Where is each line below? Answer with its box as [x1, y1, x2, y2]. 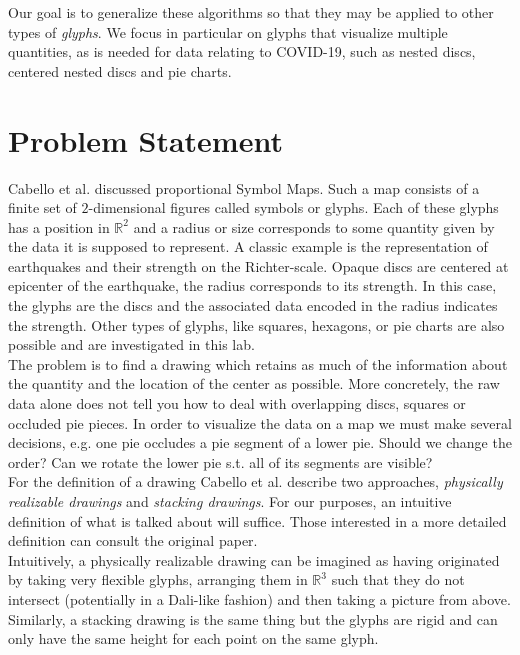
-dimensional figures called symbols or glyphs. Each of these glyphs [88, 197, 499, 218]
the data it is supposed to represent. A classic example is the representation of [8, 236, 488, 257]
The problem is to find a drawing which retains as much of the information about [8, 353, 508, 374]
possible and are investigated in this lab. [8, 334, 255, 355]
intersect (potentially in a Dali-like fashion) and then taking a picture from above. [8, 588, 511, 609]
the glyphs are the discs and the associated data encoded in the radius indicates [8, 295, 498, 316]
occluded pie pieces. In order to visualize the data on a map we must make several [8, 412, 512, 433]
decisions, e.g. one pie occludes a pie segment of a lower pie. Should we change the [8, 432, 512, 453]
